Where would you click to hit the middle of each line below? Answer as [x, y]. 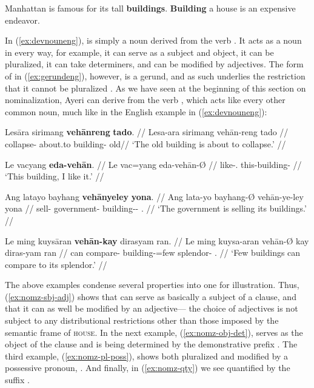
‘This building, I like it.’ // [55, 176]
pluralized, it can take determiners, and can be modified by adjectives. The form [154, 64]
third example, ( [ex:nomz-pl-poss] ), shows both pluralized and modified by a [147, 356]
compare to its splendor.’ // [56, 264]
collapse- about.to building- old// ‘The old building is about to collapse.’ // [145, 143]
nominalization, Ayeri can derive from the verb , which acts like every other [145, 100]
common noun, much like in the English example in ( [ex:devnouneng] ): [136, 111]
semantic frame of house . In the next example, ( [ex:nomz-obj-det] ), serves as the [154, 332]
